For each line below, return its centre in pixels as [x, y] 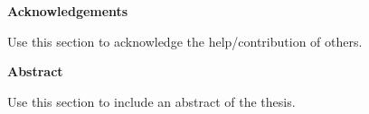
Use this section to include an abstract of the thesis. [151, 101]
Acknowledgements [68, 11]
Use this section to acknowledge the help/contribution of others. [185, 41]
